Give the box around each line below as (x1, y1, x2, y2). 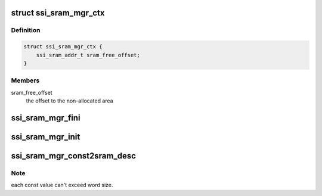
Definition (11, 26, 41, 35)
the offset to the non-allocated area (26, 97, 113, 104)
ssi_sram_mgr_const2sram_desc (11, 151, 137, 161)
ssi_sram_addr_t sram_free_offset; (36, 51, 140, 58)
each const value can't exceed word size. (11, 182, 113, 189)
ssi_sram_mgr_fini (11, 113, 80, 123)
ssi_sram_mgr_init (11, 132, 80, 142)
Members (11, 76, 40, 85)
